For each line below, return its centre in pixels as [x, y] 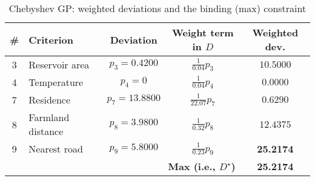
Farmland [49, 117]
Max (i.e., [192, 166]
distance [46, 131]
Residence [50, 100]
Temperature [56, 82]
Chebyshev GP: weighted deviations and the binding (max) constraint [157, 8]
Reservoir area [59, 64]
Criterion [51, 39]
